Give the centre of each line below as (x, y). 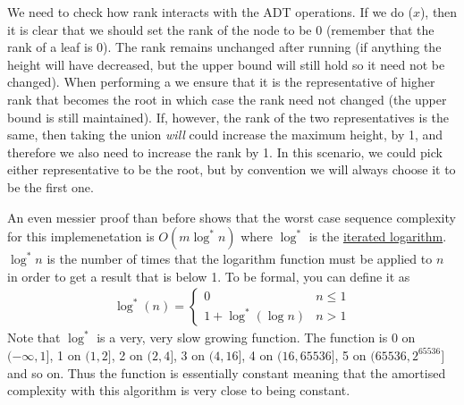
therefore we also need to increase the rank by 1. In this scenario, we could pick (225, 152)
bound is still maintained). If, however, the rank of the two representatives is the (228, 117)
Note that (34, 337)
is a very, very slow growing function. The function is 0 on (256, 337)
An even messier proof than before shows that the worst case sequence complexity (232, 217)
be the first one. (51, 186)
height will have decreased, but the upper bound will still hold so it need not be (226, 64)
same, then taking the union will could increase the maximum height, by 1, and (225, 135)
